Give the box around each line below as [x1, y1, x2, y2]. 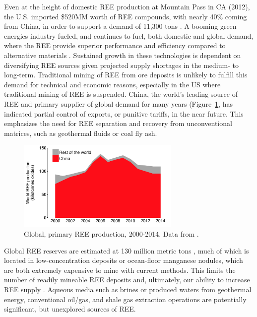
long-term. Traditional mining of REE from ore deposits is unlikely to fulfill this [4, 69, 248, 80]
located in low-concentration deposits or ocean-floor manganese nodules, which [4, 255, 243, 265]
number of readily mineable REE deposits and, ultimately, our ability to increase [4, 274, 250, 285]
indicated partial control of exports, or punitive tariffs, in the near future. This [4, 108, 244, 119]
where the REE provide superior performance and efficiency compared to [4, 40, 226, 51]
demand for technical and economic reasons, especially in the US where [4, 79, 221, 89]
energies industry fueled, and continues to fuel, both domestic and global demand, [4, 30, 254, 41]
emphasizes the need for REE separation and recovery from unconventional [4, 118, 232, 128]
